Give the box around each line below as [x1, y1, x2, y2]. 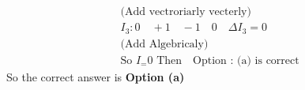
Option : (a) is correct [193, 54, 299, 66]
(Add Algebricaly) [120, 38, 209, 50]
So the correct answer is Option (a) [6, 68, 185, 84]
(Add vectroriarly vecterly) [120, 6, 251, 18]
